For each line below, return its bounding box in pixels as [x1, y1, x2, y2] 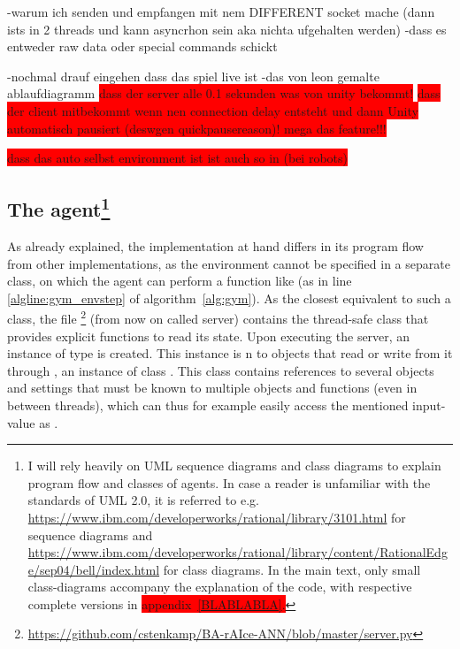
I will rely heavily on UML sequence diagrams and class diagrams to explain [27, 456, 441, 475]
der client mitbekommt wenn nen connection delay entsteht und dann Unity [7, 101, 418, 119]
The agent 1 [7, 192, 111, 223]
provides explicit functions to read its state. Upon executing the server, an [7, 326, 410, 345]
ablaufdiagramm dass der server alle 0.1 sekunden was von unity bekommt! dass [7, 84, 441, 103]
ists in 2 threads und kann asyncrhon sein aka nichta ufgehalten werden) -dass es [7, 19, 447, 38]
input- [412, 395, 446, 414]
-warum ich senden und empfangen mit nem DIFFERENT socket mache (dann [7, 3, 435, 20]
